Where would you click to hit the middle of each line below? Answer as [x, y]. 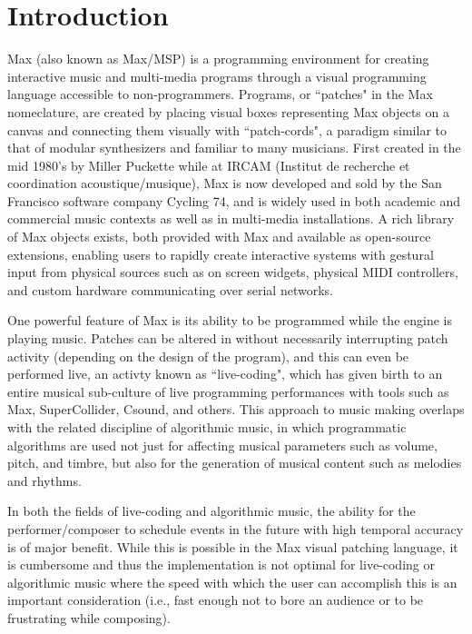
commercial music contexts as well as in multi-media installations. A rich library [231, 218]
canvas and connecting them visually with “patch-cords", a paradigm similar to [227, 129]
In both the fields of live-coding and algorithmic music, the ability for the [211, 511]
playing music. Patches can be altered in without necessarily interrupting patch [228, 338]
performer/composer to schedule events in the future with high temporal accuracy [236, 528]
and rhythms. [44, 480]
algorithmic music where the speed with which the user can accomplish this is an [232, 582]
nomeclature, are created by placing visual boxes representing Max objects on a [228, 111]
